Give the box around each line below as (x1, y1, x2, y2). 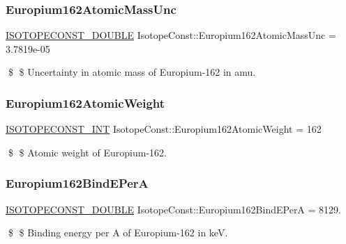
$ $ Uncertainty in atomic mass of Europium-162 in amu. (8, 65, 256, 79)
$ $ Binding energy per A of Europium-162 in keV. (8, 225, 228, 240)
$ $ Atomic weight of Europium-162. (8, 145, 167, 159)
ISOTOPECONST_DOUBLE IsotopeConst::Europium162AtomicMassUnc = (6, 28, 336, 42)
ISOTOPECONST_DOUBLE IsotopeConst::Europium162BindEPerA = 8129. (6, 202, 341, 216)
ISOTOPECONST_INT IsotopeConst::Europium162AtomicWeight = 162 (6, 122, 322, 136)
